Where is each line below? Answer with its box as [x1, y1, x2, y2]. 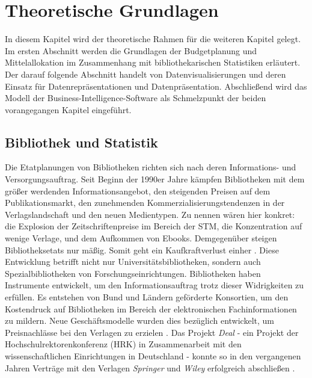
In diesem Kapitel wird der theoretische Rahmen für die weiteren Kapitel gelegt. [5, 33, 301, 45]
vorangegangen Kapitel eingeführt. [5, 103, 132, 116]
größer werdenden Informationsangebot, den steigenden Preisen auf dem [5, 184, 271, 197]
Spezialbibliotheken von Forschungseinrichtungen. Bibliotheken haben [5, 267, 261, 279]
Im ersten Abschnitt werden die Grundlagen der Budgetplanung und [5, 44, 257, 57]
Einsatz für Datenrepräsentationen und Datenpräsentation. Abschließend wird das [5, 79, 307, 92]
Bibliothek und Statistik [5, 132, 158, 151]
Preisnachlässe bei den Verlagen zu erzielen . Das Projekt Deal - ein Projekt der [5, 326, 299, 338]
